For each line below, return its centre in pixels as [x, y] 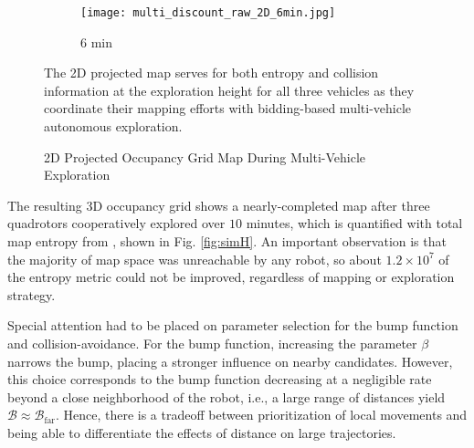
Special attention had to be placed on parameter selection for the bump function [233, 325]
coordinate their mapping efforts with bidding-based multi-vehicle [228, 108]
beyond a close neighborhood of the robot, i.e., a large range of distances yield [226, 396]
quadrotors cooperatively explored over [116, 223]
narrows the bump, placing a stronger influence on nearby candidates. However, [230, 361]
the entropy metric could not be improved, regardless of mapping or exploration [231, 277]
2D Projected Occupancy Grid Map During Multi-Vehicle [205, 156]
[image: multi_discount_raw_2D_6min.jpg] [208, 13]
